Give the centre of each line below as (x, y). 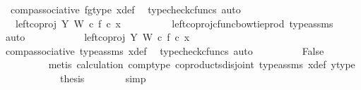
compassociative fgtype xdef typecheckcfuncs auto (125, 9)
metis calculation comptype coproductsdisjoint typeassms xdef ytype (202, 64)
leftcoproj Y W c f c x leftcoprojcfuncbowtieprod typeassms (174, 23)
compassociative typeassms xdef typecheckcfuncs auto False (165, 50)
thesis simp (103, 78)
